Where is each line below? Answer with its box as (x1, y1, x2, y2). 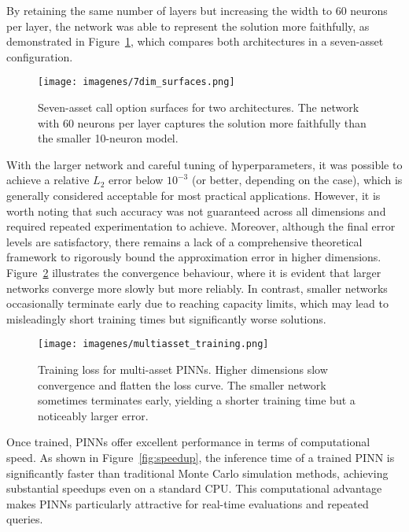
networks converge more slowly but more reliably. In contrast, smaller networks (6, 279, 388, 296)
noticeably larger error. (38, 407, 149, 423)
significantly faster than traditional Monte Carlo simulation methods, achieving (6, 464, 389, 481)
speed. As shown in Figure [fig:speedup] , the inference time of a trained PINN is (6, 449, 395, 465)
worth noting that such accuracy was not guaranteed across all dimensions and (6, 202, 386, 219)
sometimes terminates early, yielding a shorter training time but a (38, 392, 356, 408)
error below (108, 172, 164, 188)
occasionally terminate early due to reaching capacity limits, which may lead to (6, 295, 389, 312)
